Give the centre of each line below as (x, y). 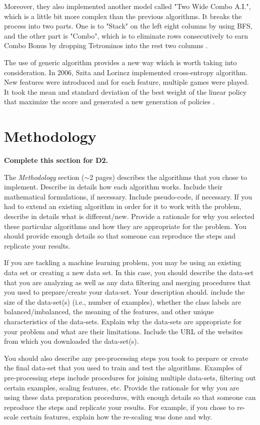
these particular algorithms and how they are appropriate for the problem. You (125, 226)
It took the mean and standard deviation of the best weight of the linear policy (125, 91)
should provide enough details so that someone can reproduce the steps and (120, 236)
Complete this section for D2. (56, 160)
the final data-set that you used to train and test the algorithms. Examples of (123, 368)
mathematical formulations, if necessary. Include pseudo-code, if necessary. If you (128, 196)
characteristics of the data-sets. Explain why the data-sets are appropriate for (123, 321)
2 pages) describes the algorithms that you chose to (168, 177)
